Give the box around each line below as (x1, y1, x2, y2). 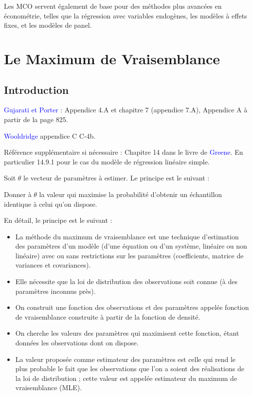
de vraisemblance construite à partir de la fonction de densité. (15, 311, 200, 322)
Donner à (4, 189, 32, 199)
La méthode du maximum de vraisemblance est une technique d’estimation (15, 231, 239, 241)
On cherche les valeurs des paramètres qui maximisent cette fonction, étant (15, 328, 239, 338)
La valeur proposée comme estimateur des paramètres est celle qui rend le (15, 354, 236, 364)
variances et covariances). (15, 260, 91, 270)
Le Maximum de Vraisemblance (4, 48, 220, 68)
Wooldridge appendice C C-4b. (4, 130, 96, 141)
